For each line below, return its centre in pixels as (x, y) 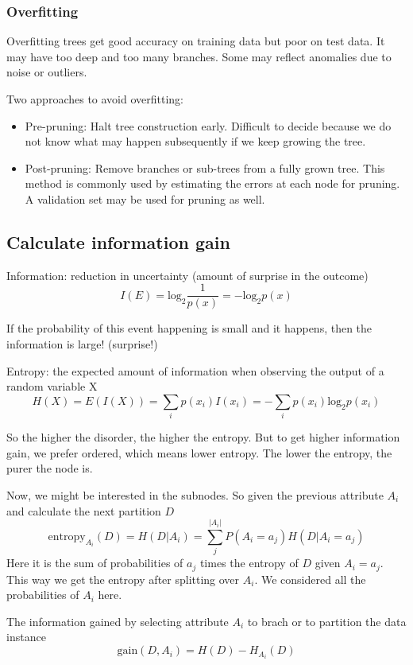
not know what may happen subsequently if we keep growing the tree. (195, 141)
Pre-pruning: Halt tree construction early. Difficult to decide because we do (208, 125)
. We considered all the (310, 579)
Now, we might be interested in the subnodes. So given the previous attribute (195, 494)
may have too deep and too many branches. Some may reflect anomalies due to (199, 56)
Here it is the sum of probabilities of (95, 563)
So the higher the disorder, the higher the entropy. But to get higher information (203, 437)
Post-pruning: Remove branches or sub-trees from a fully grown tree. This (205, 167)
